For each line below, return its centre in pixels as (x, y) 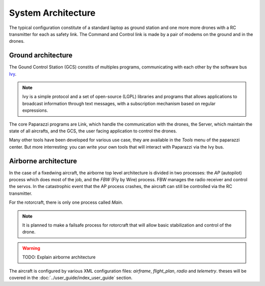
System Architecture (52, 13)
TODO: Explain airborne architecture (59, 257)
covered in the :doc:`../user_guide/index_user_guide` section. (71, 278)
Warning (31, 248)
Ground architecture (41, 55)
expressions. (35, 110)
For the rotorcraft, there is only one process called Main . (66, 202)
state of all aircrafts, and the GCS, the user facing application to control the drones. (93, 131)
